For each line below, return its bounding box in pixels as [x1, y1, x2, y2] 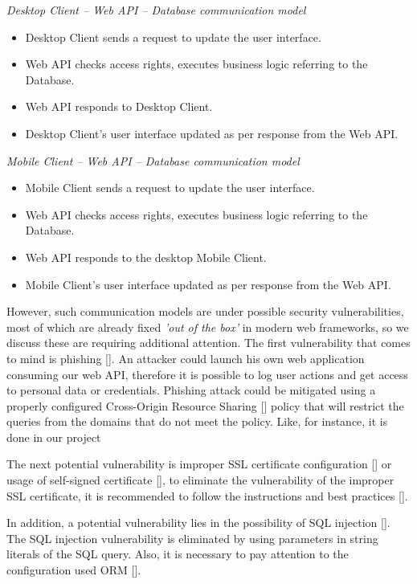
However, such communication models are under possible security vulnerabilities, [6, 303, 404, 320]
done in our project [6, 428, 101, 445]
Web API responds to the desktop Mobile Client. [25, 248, 267, 265]
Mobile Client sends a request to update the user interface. [25, 179, 315, 196]
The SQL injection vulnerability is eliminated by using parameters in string [6, 529, 378, 546]
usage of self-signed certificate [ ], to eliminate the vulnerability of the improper [6, 472, 395, 488]
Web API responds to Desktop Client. [25, 98, 213, 115]
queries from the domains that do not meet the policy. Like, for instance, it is [6, 413, 388, 430]
